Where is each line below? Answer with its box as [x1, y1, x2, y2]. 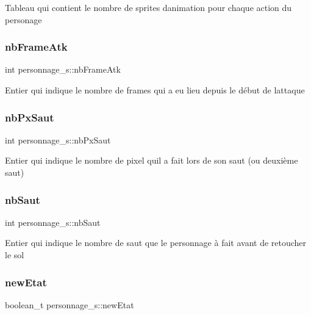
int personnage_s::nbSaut [5, 215, 101, 228]
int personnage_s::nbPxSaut [5, 133, 111, 146]
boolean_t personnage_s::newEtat [5, 298, 134, 311]
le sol [5, 248, 24, 261]
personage [5, 13, 42, 26]
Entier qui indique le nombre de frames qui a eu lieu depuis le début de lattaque [5, 84, 305, 96]
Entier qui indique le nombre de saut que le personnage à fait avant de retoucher [5, 236, 307, 249]
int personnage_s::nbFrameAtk [5, 63, 121, 76]
